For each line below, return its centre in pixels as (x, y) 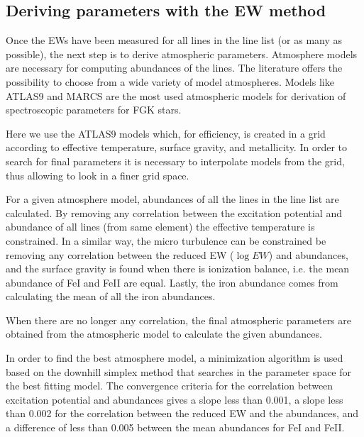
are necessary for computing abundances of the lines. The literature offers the (174, 68)
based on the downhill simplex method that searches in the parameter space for (179, 371)
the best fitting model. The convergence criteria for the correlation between (170, 386)
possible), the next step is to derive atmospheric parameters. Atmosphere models (182, 54)
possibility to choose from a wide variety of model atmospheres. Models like (170, 81)
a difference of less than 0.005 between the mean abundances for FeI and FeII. (175, 427)
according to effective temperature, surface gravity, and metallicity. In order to (177, 147)
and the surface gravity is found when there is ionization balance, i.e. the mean (178, 269)
